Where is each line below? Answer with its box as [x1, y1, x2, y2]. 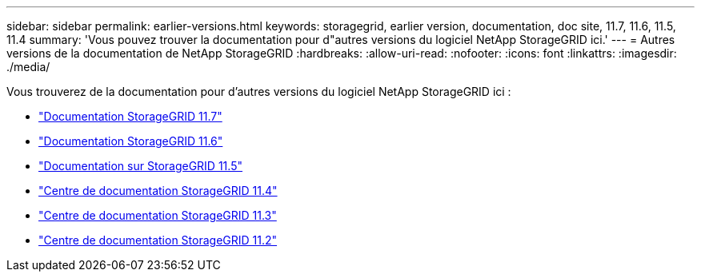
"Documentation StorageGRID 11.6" [38, 134, 223, 148]
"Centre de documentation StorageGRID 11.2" [38, 233, 278, 247]
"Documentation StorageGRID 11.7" [38, 109, 222, 123]
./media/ [6, 60, 50, 73]
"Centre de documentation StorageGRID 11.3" [38, 208, 277, 222]
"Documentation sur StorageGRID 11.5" [38, 159, 242, 173]
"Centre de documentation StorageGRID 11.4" [38, 184, 278, 197]
